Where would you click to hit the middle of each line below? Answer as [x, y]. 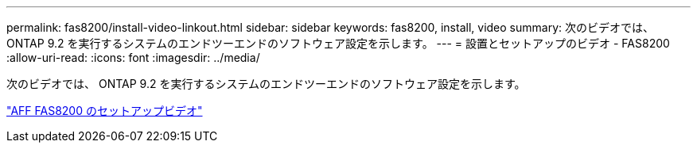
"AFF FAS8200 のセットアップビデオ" [105, 111]
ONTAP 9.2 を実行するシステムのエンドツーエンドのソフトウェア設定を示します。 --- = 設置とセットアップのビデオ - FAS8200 [338, 43]
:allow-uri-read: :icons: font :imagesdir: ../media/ [133, 57]
